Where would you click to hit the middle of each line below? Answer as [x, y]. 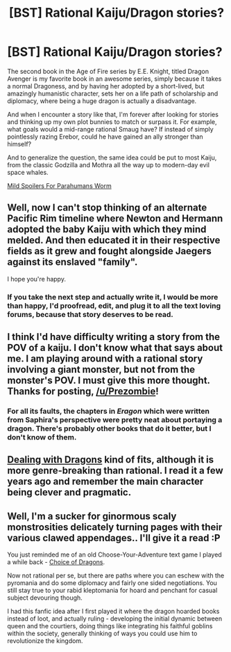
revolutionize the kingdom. [45, 641]
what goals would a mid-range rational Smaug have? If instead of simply [110, 129]
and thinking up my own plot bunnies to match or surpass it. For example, [112, 122]
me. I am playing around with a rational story [105, 359]
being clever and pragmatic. [69, 492]
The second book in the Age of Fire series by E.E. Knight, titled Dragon [108, 71]
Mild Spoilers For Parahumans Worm [60, 185]
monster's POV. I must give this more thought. [109, 381]
